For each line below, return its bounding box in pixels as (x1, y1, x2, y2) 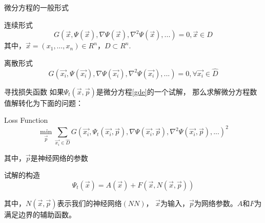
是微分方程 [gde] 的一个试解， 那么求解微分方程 (96, 86, 250, 97)
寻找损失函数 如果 (4, 86, 64, 97)
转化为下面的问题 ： (18, 97, 83, 108)
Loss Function (4, 115, 48, 125)
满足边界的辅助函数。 (4, 209, 76, 219)
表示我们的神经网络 (57, 198, 122, 208)
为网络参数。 (194, 198, 237, 208)
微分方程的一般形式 (4, 2, 69, 12)
